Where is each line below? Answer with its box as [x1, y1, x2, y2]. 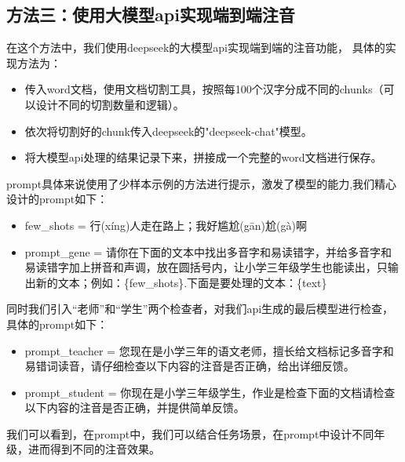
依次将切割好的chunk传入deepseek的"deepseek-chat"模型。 [24, 122, 312, 139]
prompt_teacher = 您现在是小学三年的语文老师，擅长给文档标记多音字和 [24, 342, 394, 358]
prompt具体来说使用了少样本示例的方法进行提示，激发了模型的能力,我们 [6, 175, 375, 191]
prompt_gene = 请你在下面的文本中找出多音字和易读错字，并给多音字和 [24, 243, 392, 260]
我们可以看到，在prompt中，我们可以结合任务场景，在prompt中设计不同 [6, 425, 374, 442]
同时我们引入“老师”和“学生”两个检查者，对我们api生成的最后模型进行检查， [6, 300, 394, 317]
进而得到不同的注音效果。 [27, 441, 160, 457]
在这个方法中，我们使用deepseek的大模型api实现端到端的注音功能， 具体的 [6, 39, 385, 56]
